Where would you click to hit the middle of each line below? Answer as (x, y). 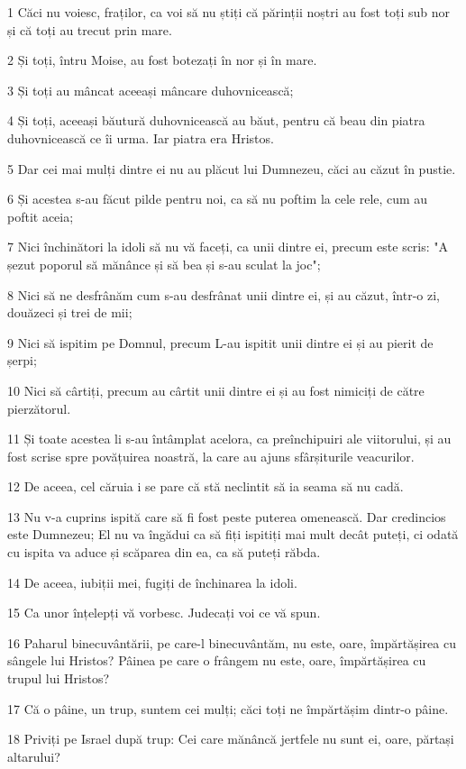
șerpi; (22, 360)
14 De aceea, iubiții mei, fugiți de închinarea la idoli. (152, 582)
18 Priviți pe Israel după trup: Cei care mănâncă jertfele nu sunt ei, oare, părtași (231, 739)
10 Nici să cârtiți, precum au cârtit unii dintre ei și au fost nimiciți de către (216, 390)
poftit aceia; (41, 216)
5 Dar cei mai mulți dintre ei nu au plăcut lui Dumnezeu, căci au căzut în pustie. (232, 168)
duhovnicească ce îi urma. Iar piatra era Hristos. (141, 137)
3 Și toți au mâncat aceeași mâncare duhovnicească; (151, 90)
